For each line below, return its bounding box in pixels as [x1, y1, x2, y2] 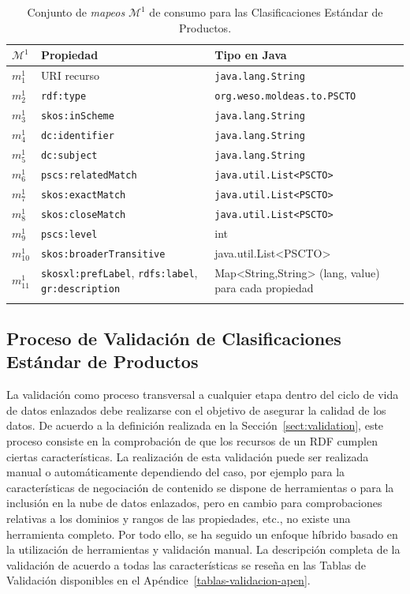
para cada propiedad [214, 280, 314, 296]
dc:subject [40, 149, 98, 161]
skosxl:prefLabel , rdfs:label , [40, 264, 198, 280]
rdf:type [40, 90, 87, 102]
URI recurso [40, 67, 100, 84]
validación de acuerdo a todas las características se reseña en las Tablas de [6, 556, 367, 573]
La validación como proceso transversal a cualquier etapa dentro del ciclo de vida [6, 386, 399, 403]
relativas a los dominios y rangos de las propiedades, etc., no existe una [6, 510, 351, 526]
